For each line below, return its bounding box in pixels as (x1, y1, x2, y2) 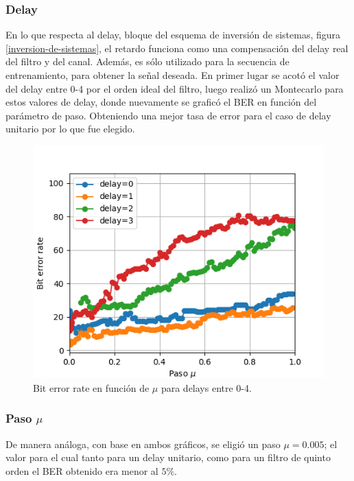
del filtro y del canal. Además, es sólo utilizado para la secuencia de (5, 54, 290, 69)
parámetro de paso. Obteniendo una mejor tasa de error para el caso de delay (5, 108, 331, 122)
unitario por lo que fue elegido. (5, 121, 135, 136)
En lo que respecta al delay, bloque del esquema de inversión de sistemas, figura (5, 27, 341, 42)
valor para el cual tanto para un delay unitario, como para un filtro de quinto (5, 450, 331, 465)
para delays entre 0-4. (161, 380, 252, 395)
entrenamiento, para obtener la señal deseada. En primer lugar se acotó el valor (5, 68, 340, 82)
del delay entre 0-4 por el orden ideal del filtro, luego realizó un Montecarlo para (5, 81, 344, 95)
